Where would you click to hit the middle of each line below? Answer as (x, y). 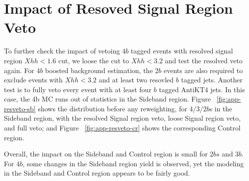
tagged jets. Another (212, 80)
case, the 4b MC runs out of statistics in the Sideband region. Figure (107, 99)
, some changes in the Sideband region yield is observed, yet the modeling (133, 163)
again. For (19, 70)
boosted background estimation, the (99, 70)
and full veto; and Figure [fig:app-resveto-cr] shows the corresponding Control (122, 128)
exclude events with (33, 80)
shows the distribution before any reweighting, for (112, 108)
